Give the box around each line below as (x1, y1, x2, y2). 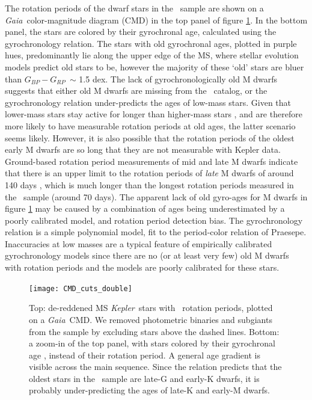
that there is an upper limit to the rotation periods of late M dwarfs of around (5, 167, 294, 179)
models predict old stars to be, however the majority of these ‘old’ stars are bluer (5, 60, 304, 73)
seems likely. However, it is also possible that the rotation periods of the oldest (5, 131, 295, 144)
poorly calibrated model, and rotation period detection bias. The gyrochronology (5, 214, 303, 226)
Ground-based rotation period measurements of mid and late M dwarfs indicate (5, 155, 298, 167)
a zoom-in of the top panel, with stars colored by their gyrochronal (29, 337, 275, 349)
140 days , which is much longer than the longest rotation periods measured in (5, 178, 294, 191)
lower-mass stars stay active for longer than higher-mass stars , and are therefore (5, 108, 302, 120)
